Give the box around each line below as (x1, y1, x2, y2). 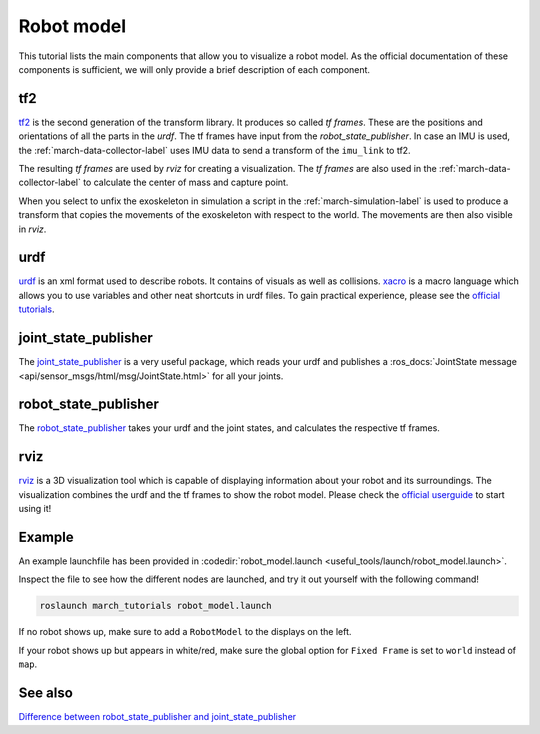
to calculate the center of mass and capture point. (83, 176, 289, 189)
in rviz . (18, 223, 47, 235)
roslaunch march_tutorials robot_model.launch (39, 600, 272, 612)
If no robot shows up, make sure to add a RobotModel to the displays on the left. (18, 626, 352, 638)
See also (18, 685, 74, 702)
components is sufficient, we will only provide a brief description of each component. (18, 63, 370, 75)
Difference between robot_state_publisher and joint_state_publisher (18, 711, 297, 723)
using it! (18, 503, 52, 515)
